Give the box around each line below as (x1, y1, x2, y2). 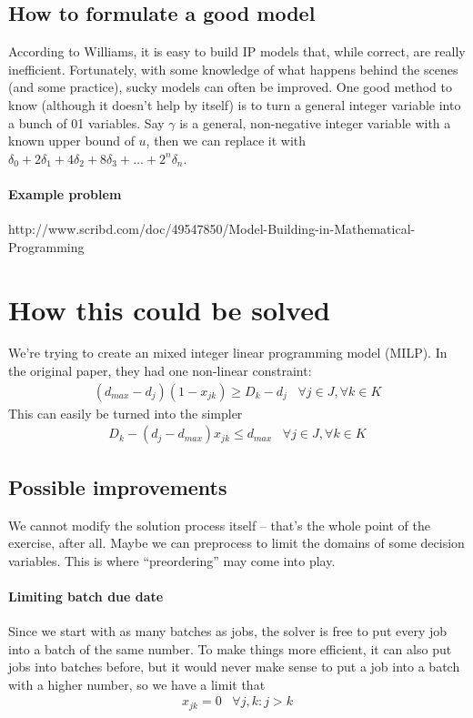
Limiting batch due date (8, 586, 164, 605)
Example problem (8, 184, 122, 203)
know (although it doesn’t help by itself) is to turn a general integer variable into (8, 95, 461, 114)
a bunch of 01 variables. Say (8, 113, 165, 132)
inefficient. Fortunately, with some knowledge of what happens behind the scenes (8, 59, 458, 78)
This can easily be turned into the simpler (8, 403, 243, 422)
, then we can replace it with (146, 131, 307, 150)
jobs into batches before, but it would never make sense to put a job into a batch (8, 657, 460, 676)
